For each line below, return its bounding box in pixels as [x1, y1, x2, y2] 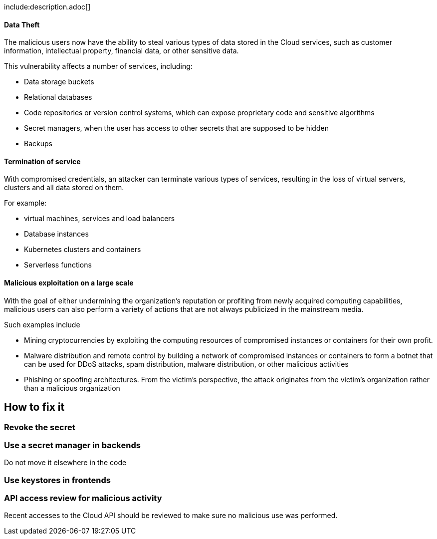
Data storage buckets [24, 77, 94, 86]
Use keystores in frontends [4, 475, 111, 485]
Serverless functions [24, 261, 92, 269]
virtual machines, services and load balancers [24, 214, 175, 223]
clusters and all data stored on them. [4, 183, 124, 192]
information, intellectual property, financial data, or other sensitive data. [4, 46, 239, 55]
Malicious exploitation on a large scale [4, 278, 134, 287]
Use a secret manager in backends [4, 440, 141, 450]
